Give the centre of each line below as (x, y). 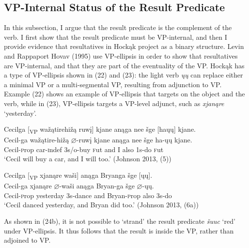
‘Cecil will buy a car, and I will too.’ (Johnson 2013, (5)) (88, 159)
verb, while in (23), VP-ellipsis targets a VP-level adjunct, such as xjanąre (114, 103)
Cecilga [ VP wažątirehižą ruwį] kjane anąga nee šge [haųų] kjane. (100, 130)
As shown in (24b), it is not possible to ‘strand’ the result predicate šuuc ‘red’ (120, 221)
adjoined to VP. (27, 240)
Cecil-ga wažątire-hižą (37, 140)
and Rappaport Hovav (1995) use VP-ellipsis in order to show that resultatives (121, 55)
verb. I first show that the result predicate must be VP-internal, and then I (116, 37)
